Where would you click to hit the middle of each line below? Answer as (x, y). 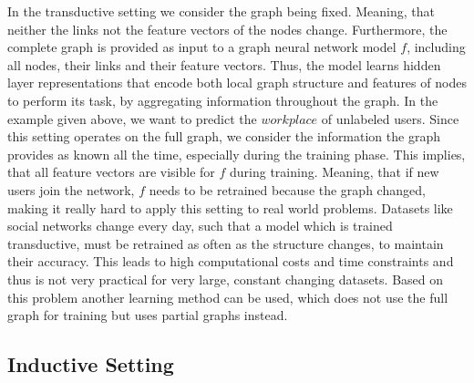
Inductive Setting (91, 364)
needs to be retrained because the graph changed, (287, 189)
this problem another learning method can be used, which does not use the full (228, 297)
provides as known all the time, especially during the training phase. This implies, (237, 154)
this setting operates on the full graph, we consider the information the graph (224, 136)
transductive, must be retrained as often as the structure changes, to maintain (226, 243)
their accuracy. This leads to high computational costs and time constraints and (231, 261)
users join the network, (71, 189)
